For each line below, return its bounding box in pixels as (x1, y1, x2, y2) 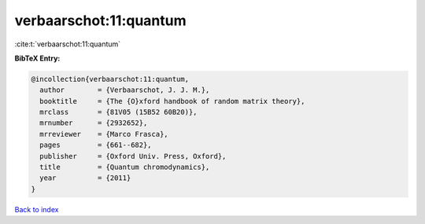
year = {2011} (39, 174, 131, 182)
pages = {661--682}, (39, 141, 153, 149)
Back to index (14, 204, 59, 214)
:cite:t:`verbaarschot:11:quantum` (14, 39, 121, 49)
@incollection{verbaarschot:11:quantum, (31, 75, 189, 83)
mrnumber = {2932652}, (39, 119, 148, 127)
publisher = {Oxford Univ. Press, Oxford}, (39, 152, 227, 160)
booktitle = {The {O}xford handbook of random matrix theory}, (39, 97, 305, 105)
